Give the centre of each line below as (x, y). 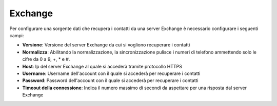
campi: (17, 35)
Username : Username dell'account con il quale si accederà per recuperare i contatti (111, 73)
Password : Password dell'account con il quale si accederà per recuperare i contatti (110, 81)
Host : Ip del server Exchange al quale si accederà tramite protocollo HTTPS (102, 66)
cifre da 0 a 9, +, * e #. (46, 59)
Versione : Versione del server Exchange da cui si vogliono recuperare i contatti (106, 45)
